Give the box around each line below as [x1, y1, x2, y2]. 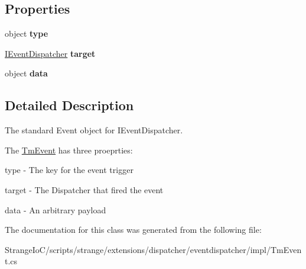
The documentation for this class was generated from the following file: [5, 223, 262, 236]
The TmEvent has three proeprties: [5, 143, 133, 156]
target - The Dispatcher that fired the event [5, 183, 164, 196]
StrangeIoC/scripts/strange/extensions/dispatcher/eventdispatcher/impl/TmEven [5, 243, 302, 255]
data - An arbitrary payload [5, 203, 106, 216]
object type [5, 27, 48, 40]
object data [5, 67, 48, 79]
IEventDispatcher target [5, 47, 96, 59]
